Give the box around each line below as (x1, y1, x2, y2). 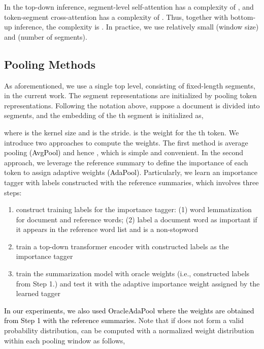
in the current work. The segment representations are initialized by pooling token (4, 90, 257, 101)
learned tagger (16, 288, 60, 299)
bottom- (230, 11, 256, 22)
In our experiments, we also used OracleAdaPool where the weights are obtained (4, 305, 254, 315)
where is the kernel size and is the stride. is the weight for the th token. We (4, 127, 239, 137)
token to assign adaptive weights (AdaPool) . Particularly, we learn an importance (4, 167, 257, 178)
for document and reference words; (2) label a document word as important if (16, 214, 257, 224)
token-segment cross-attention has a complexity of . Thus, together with (4, 11, 228, 22)
